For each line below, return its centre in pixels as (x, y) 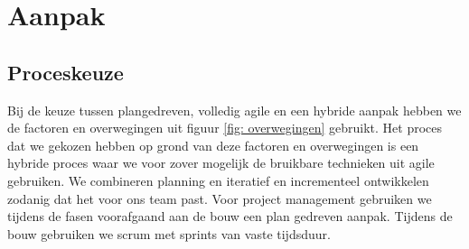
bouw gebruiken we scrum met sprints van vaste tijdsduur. (169, 233)
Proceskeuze (66, 72)
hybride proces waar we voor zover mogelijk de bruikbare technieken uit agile (221, 163)
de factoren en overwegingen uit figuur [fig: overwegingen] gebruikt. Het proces (225, 128)
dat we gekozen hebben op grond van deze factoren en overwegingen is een (213, 145)
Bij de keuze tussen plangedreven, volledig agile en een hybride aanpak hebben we (234, 110)
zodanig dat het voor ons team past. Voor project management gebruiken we (220, 198)
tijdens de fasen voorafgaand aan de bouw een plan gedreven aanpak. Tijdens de (230, 216)
